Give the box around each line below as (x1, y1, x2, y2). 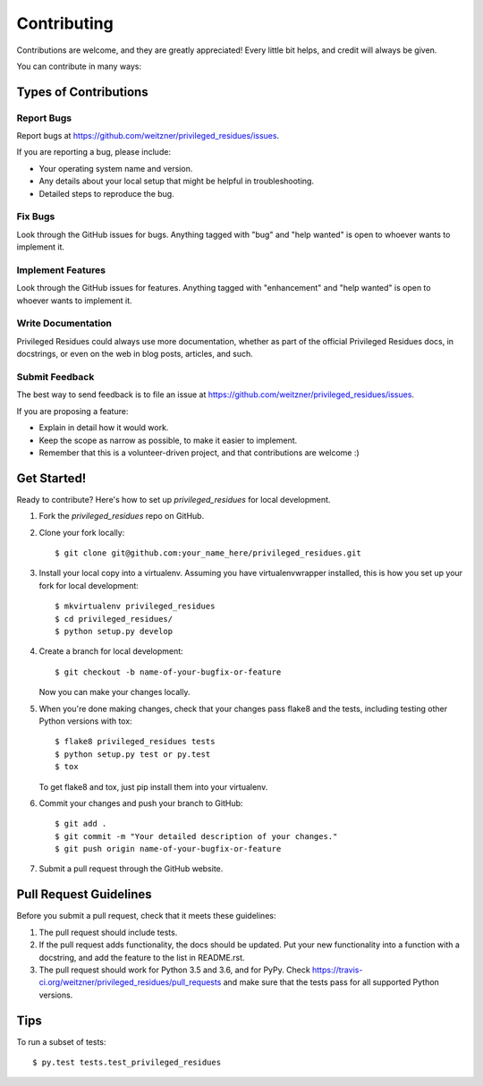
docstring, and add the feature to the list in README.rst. (38, 952, 245, 963)
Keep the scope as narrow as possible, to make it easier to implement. (38, 435, 298, 445)
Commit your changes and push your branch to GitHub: (38, 797, 243, 809)
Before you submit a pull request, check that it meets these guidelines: (16, 911, 276, 921)
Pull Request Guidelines (16, 887, 152, 903)
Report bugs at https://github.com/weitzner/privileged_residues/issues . (16, 131, 280, 141)
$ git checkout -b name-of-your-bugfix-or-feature (55, 666, 282, 677)
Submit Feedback (16, 371, 95, 384)
